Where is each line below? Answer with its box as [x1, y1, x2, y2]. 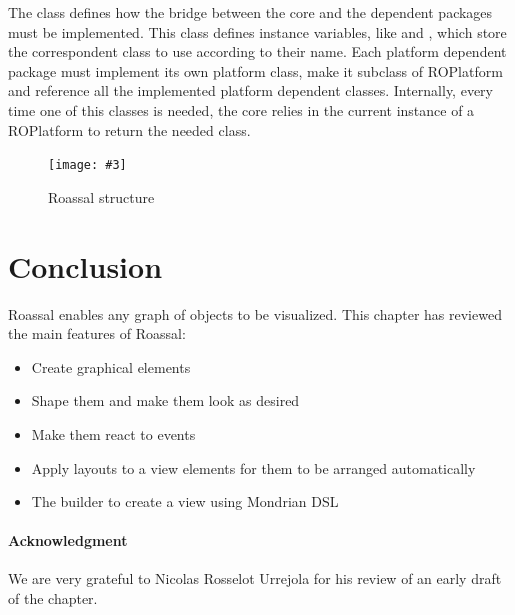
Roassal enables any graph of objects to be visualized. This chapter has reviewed [8, 303, 502, 324]
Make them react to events [31, 423, 196, 444]
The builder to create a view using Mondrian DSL [31, 491, 339, 512]
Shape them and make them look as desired [31, 390, 300, 411]
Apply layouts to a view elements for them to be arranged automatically [31, 457, 476, 478]
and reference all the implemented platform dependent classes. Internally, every [8, 80, 493, 101]
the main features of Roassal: [8, 323, 186, 344]
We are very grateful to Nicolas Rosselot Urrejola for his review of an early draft [8, 568, 502, 589]
